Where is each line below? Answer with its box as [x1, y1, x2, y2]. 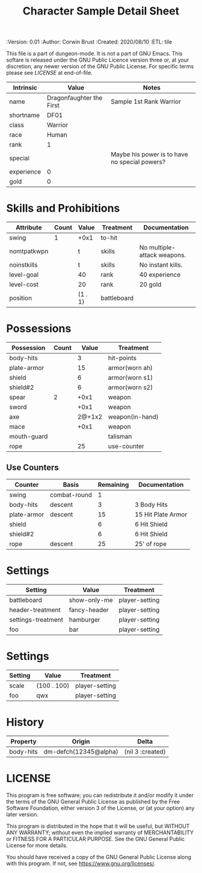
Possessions [6, 322, 72, 335]
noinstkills [9, 261, 38, 269]
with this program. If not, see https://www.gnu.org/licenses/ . [6, 860, 156, 867]
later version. [6, 810, 39, 818]
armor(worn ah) [108, 364, 153, 372]
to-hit [100, 233, 118, 242]
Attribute [16, 223, 42, 232]
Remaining [97, 480, 129, 489]
